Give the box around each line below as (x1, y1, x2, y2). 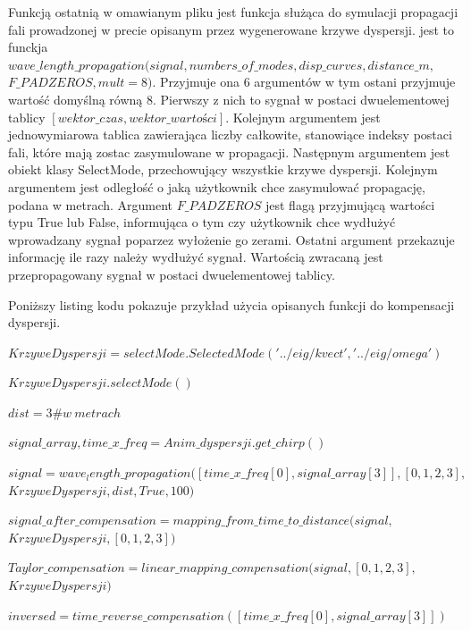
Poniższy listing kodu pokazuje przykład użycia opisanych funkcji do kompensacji (8, 295, 455, 314)
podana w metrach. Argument (8, 195, 173, 214)
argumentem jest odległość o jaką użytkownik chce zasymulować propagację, (8, 177, 425, 196)
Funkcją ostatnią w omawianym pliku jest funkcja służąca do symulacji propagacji (8, 3, 458, 21)
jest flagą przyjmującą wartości (265, 195, 435, 214)
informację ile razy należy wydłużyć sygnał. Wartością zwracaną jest (8, 248, 383, 266)
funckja (8, 38, 48, 56)
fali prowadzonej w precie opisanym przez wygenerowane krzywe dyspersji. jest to (8, 20, 455, 38)
